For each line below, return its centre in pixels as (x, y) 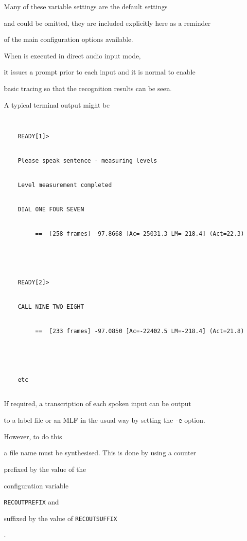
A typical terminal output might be (57, 104)
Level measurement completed (65, 185)
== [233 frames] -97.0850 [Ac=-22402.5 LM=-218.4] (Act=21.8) (140, 331)
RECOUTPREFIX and (32, 502)
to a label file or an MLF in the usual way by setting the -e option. (105, 420)
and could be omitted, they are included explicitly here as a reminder (107, 23)
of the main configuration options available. (69, 39)
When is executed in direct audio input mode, (72, 55)
